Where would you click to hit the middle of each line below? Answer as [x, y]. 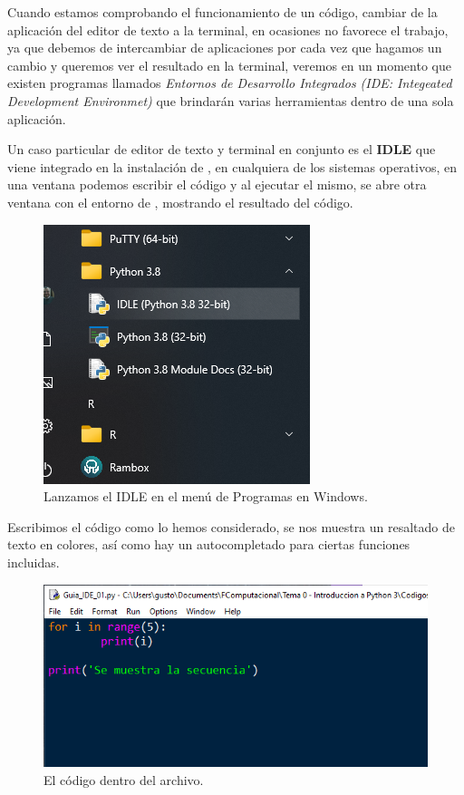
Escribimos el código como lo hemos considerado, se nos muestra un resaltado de [232, 526]
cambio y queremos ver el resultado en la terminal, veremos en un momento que [229, 65]
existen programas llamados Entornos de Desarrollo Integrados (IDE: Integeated [230, 83]
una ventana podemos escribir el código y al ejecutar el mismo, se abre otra [217, 184]
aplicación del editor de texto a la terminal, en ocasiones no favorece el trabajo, [228, 29]
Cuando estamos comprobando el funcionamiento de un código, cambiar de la [222, 12]
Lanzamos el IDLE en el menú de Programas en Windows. [206, 496]
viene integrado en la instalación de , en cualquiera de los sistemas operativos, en [232, 166]
